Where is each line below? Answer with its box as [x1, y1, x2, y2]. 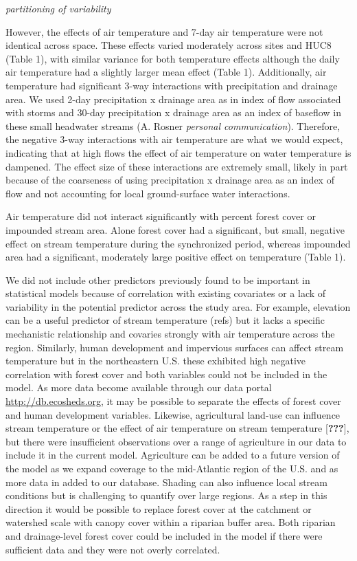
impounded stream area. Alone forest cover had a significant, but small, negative [5, 222, 345, 236]
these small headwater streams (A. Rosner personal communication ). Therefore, [5, 118, 341, 133]
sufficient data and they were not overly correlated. [5, 542, 220, 556]
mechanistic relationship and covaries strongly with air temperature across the [5, 327, 335, 341]
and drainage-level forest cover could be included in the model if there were [5, 528, 323, 542]
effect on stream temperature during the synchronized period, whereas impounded [5, 236, 351, 250]
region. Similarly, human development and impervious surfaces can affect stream [5, 340, 344, 354]
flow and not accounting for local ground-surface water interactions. [5, 186, 290, 200]
